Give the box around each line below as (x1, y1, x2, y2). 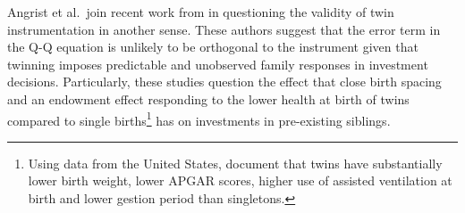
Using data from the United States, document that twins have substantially (28, 153, 443, 172)
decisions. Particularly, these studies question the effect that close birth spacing (7, 72, 442, 91)
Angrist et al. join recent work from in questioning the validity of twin (7, 3, 394, 20)
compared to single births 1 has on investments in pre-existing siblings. (7, 108, 391, 129)
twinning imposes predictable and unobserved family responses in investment (7, 54, 428, 73)
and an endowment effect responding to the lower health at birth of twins (7, 89, 410, 108)
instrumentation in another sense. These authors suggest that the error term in (7, 20, 441, 38)
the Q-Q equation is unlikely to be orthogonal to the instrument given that (7, 37, 418, 56)
